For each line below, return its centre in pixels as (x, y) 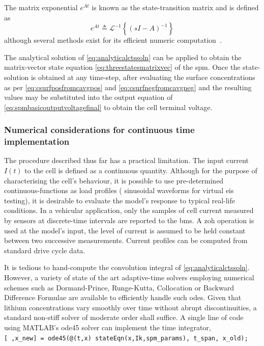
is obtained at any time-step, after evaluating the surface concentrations (143, 77)
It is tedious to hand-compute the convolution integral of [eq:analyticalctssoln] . (127, 267)
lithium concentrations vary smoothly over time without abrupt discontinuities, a (130, 307)
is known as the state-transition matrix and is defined (175, 7)
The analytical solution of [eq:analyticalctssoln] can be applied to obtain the (123, 57)
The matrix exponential (41, 7)
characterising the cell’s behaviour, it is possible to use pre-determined (114, 180)
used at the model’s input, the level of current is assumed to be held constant (125, 230)
